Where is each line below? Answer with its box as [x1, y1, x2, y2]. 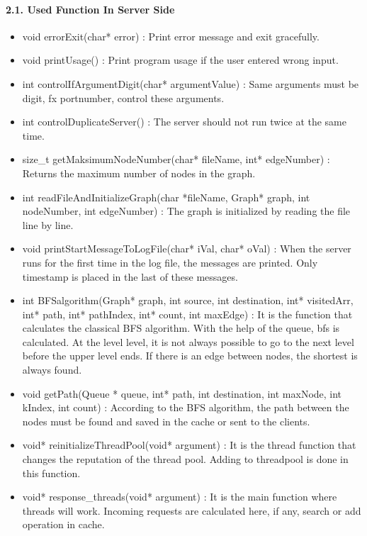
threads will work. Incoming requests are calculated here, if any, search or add [22, 503, 361, 518]
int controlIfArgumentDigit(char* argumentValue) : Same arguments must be [22, 76, 359, 91]
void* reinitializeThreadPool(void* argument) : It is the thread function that [22, 437, 356, 452]
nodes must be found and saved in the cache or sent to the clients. [22, 413, 310, 428]
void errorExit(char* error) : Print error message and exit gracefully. [22, 28, 320, 43]
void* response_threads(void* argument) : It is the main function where [22, 489, 337, 504]
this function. [22, 465, 81, 480]
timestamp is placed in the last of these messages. [22, 269, 238, 284]
